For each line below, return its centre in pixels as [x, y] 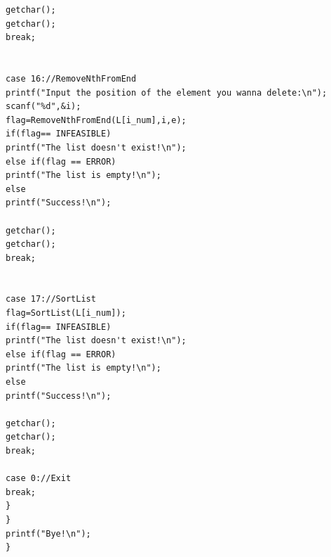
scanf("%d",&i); [43, 107]
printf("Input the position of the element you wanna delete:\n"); [167, 92]
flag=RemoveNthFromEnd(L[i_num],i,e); [96, 120]
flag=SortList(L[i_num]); [66, 313]
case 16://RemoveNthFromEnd [71, 78]
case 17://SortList [51, 299]
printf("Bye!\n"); [48, 533]
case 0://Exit [39, 479]
